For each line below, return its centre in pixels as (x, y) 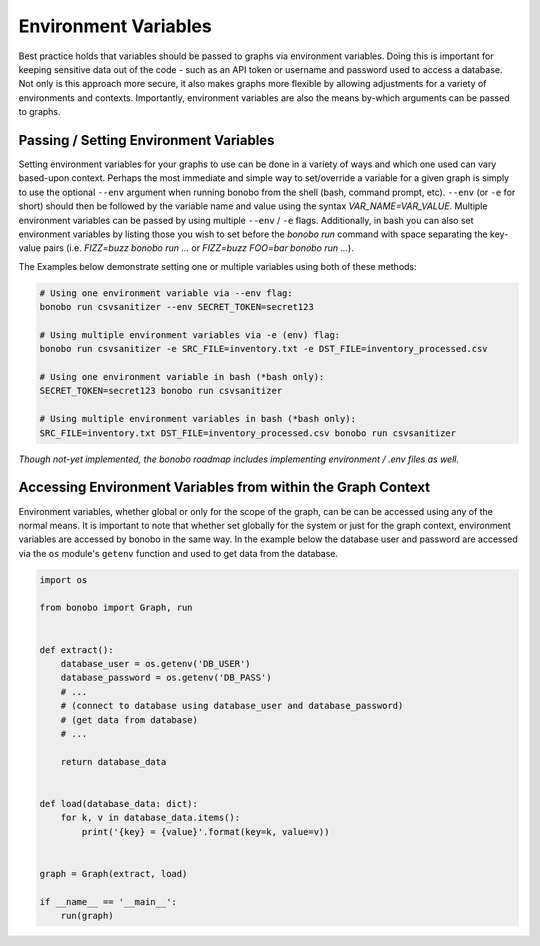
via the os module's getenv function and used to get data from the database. (178, 553)
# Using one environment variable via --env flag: (166, 293)
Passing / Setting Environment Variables (146, 140)
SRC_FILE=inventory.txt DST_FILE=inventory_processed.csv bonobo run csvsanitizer (248, 433)
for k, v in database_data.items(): (150, 818)
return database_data (113, 761)
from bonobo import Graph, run (116, 608)
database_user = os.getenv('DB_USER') (155, 664)
